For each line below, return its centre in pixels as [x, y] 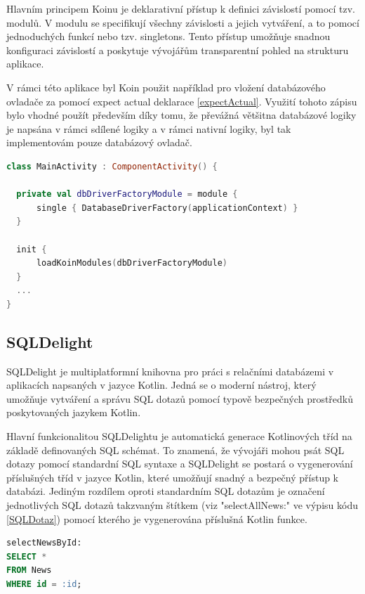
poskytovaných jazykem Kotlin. [74, 412]
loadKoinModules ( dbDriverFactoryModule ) [132, 263]
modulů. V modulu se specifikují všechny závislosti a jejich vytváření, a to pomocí [183, 22]
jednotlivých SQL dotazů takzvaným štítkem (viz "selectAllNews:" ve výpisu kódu [182, 505]
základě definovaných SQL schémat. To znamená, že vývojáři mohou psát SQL [175, 450]
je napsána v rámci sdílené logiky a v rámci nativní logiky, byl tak [149, 128]
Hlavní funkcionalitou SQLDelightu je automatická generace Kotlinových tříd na [179, 436]
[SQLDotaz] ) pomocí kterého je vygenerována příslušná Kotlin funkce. [157, 518]
